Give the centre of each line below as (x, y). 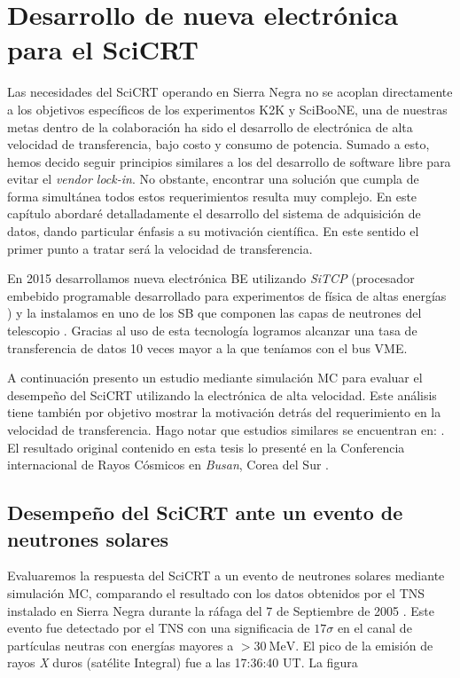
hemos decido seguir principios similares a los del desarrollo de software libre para (229, 161)
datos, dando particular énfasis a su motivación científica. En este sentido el (213, 231)
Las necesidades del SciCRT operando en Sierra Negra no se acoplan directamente (230, 92)
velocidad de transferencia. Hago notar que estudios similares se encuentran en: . (226, 430)
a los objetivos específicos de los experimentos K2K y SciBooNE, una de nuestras (227, 109)
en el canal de (374, 628)
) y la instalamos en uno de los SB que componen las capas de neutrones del (214, 313)
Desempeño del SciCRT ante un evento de (205, 512)
